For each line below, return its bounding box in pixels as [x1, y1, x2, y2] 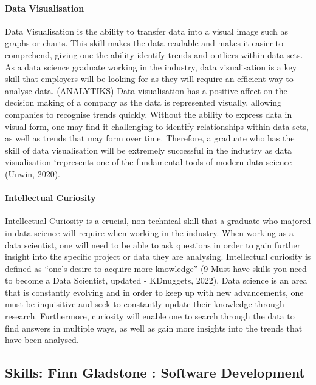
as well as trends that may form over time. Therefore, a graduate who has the [5, 132, 295, 145]
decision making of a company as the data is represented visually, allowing [5, 96, 282, 109]
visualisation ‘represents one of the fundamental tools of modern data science [5, 155, 292, 168]
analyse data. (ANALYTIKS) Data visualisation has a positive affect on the [5, 84, 287, 97]
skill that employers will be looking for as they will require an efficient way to [5, 72, 294, 85]
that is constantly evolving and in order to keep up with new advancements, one [5, 285, 304, 298]
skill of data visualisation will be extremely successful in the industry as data [5, 143, 292, 156]
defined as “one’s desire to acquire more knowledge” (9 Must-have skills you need [5, 262, 307, 274]
